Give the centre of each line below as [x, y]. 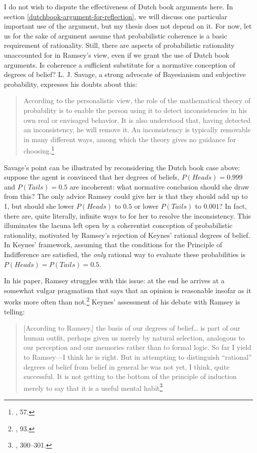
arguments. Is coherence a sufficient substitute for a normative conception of [120, 64]
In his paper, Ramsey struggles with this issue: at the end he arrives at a [114, 281]
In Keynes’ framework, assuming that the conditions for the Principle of [113, 245]
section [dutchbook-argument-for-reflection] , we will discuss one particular [116, 16]
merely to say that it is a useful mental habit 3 [93, 387]
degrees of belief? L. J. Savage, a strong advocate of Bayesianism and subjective [125, 74]
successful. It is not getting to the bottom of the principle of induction [130, 376]
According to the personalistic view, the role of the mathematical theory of [137, 100]
